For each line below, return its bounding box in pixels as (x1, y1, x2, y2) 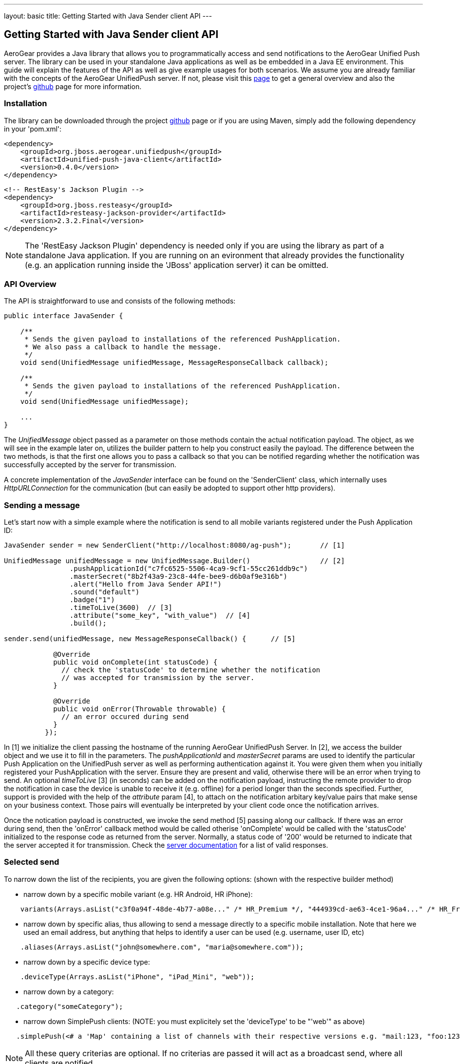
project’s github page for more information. (4, 82, 142, 91)
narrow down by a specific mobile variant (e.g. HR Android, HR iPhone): (23, 890, 253, 898)
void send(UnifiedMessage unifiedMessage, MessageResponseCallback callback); (20, 359, 328, 367)
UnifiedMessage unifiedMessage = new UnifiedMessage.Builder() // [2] (4, 557, 345, 565)
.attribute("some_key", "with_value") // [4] (69, 611, 250, 620)
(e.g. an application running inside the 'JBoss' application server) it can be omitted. (25, 260, 328, 270)
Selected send (4, 857, 59, 867)
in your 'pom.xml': (4, 124, 62, 133)
